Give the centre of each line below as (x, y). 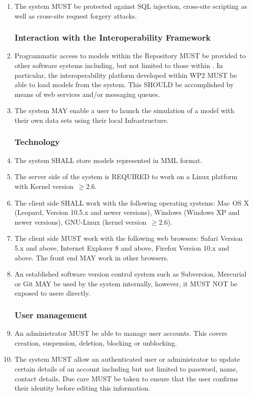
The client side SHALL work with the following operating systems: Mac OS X (132, 202)
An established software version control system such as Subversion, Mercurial (130, 274)
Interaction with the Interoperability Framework (113, 37)
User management (51, 314)
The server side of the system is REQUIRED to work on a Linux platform (126, 176)
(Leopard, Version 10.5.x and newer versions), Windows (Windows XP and (127, 212)
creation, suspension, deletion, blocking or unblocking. (96, 342)
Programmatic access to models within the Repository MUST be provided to (130, 56)
